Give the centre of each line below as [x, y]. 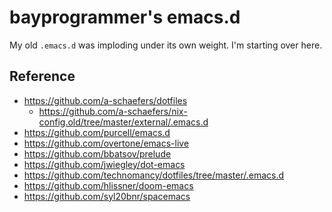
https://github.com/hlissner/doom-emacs [108, 185]
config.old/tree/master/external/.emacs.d [123, 122]
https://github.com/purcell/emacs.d [97, 132]
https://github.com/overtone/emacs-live [106, 143]
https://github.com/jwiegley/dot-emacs [104, 164]
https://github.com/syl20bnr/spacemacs [107, 196]
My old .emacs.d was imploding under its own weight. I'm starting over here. [166, 45]
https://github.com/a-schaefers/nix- [113, 111]
